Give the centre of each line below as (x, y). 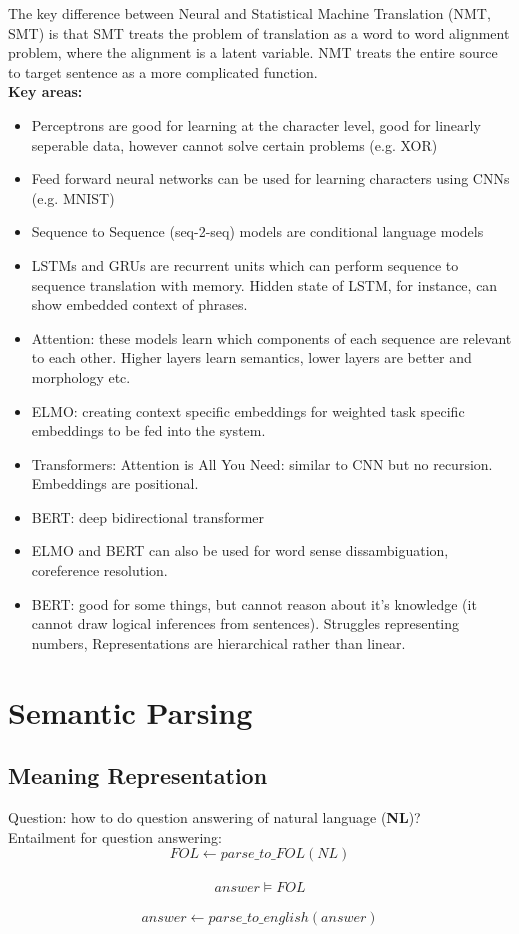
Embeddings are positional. (115, 483)
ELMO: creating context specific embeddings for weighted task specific (248, 410)
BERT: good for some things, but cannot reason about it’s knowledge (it (254, 603)
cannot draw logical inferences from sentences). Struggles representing (245, 623)
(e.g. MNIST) (73, 197)
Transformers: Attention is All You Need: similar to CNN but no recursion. (262, 463)
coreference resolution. (99, 570)
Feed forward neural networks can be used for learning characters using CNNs (270, 178)
